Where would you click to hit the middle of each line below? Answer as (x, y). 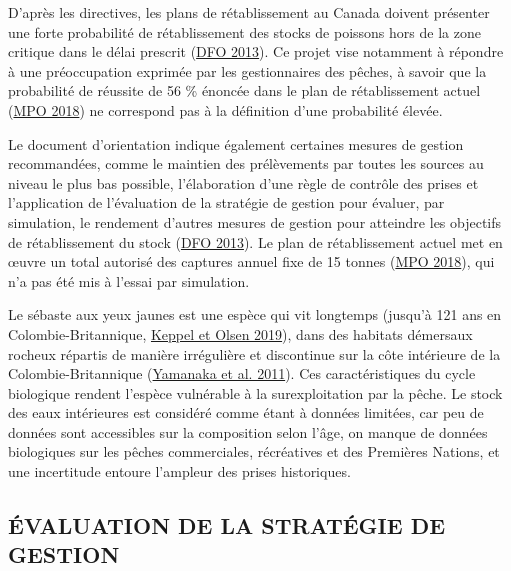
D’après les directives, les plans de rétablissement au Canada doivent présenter (249, 12)
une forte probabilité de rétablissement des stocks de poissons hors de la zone (244, 31)
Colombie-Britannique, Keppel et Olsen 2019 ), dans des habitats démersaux (240, 333)
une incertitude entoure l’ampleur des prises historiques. (179, 471)
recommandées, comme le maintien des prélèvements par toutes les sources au (246, 163)
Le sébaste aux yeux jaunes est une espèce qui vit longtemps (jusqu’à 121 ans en (255, 314)
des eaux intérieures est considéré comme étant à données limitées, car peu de (246, 412)
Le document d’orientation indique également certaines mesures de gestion (236, 143)
